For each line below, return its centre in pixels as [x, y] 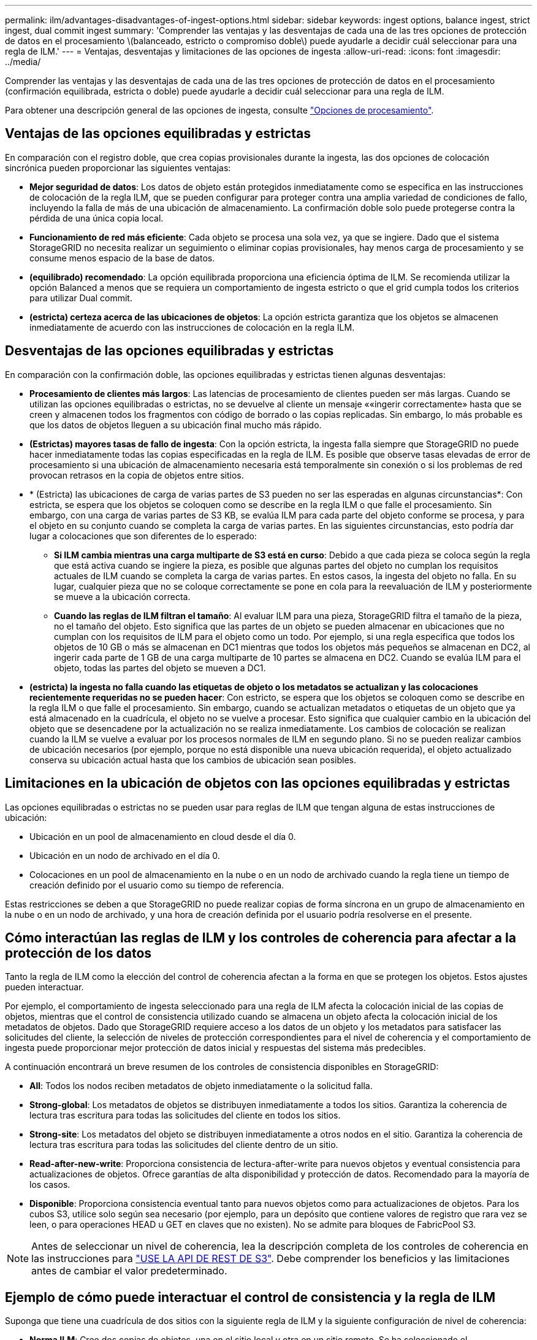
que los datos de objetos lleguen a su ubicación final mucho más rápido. [176, 425]
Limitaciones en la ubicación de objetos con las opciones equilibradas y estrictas [257, 784]
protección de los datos [78, 953]
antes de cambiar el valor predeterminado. [129, 1271]
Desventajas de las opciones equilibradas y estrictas [169, 351]
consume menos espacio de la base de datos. [122, 258]
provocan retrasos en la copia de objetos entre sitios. [137, 475]
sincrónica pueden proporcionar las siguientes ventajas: [118, 167]
